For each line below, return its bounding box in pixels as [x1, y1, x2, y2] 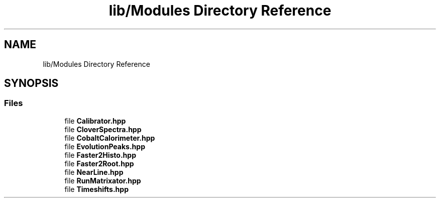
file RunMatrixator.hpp [64, 176, 141, 185]
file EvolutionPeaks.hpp [64, 142, 145, 151]
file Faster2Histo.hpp [64, 150, 136, 159]
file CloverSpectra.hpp [64, 125, 142, 134]
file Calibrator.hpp [64, 116, 126, 125]
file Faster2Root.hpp [64, 159, 134, 168]
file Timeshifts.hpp [64, 184, 129, 193]
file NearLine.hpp [64, 167, 124, 176]
